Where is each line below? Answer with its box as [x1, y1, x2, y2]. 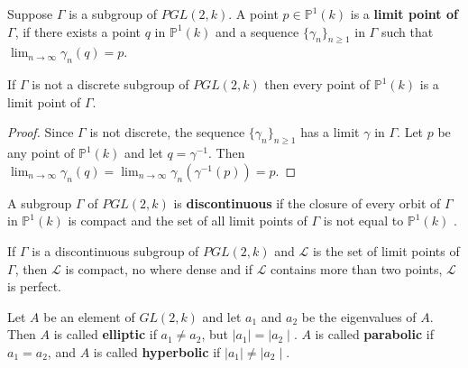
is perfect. [7, 277, 62, 296]
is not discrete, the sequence [89, 123, 245, 142]
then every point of [264, 75, 371, 94]
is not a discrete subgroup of [32, 75, 189, 94]
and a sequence [216, 22, 299, 41]
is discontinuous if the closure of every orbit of [173, 193, 441, 212]
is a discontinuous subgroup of [32, 241, 199, 260]
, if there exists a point [14, 22, 142, 41]
